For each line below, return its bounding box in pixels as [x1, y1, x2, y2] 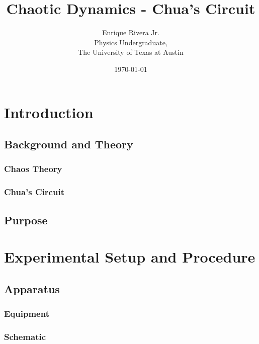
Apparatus [4, 281, 60, 296]
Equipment [4, 307, 49, 320]
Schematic [4, 330, 46, 342]
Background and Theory [4, 136, 133, 152]
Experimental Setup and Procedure [4, 246, 255, 267]
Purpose [4, 212, 48, 227]
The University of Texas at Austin [78, 47, 184, 57]
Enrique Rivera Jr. [102, 27, 159, 38]
